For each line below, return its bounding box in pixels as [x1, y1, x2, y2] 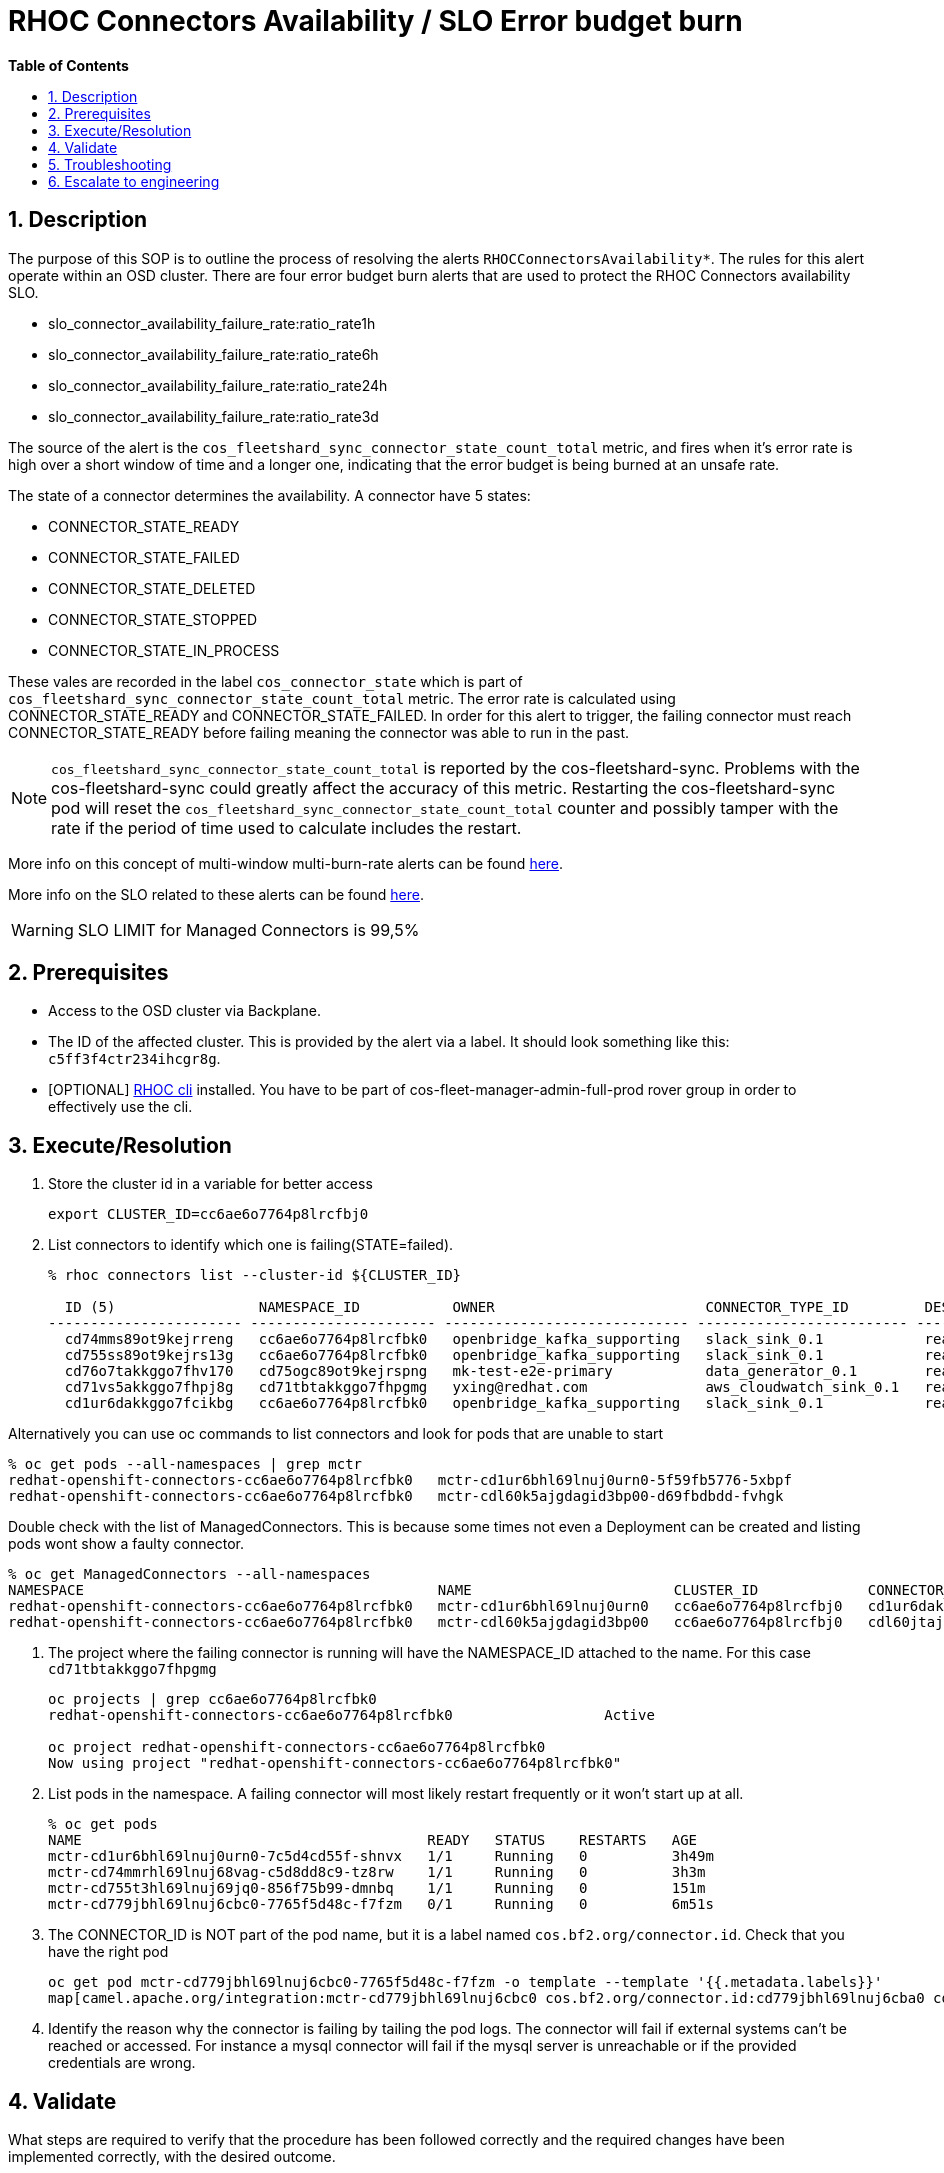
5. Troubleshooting [48, 155, 172, 173]
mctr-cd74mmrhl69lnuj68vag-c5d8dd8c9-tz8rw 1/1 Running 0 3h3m [48, 1864, 706, 1881]
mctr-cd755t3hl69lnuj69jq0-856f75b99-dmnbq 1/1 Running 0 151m [48, 1880, 706, 1897]
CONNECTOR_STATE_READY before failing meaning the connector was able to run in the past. [8, 723, 630, 741]
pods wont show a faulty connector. [8, 1535, 244, 1553]
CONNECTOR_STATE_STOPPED [48, 610, 258, 628]
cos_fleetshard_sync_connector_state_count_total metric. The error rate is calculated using [8, 689, 676, 707]
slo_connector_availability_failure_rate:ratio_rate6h [48, 345, 379, 363]
